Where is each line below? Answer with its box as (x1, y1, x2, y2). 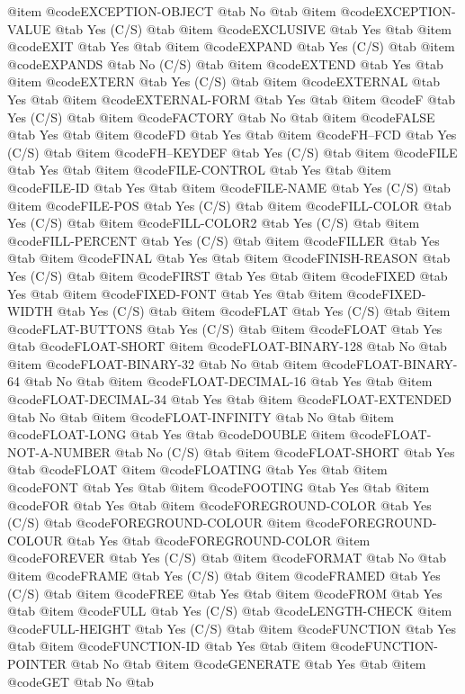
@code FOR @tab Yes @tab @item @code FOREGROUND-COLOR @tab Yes (7, 495, 432, 514)
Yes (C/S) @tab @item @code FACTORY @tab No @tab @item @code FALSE (7, 107, 435, 126)
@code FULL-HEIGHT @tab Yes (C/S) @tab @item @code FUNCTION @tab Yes (7, 618, 457, 637)
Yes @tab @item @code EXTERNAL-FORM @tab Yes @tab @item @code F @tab (7, 89, 456, 108)
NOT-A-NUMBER (7, 442, 111, 461)
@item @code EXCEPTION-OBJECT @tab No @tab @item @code (7, 2, 375, 20)
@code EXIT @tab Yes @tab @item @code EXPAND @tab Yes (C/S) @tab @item (7, 37, 455, 56)
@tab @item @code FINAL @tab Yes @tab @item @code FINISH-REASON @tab (7, 248, 451, 267)
